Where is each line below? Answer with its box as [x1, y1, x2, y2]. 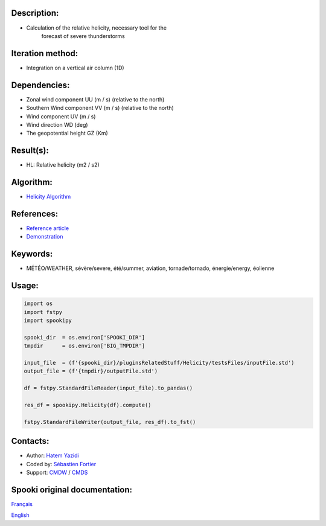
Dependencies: [11, 80, 70, 90]
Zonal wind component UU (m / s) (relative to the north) [26, 95, 165, 103]
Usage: [11, 281, 39, 291]
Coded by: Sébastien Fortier [26, 460, 97, 467]
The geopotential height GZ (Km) [26, 130, 108, 137]
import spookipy [24, 317, 72, 324]
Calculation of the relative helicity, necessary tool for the [26, 24, 167, 31]
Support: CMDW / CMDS [26, 469, 88, 476]
